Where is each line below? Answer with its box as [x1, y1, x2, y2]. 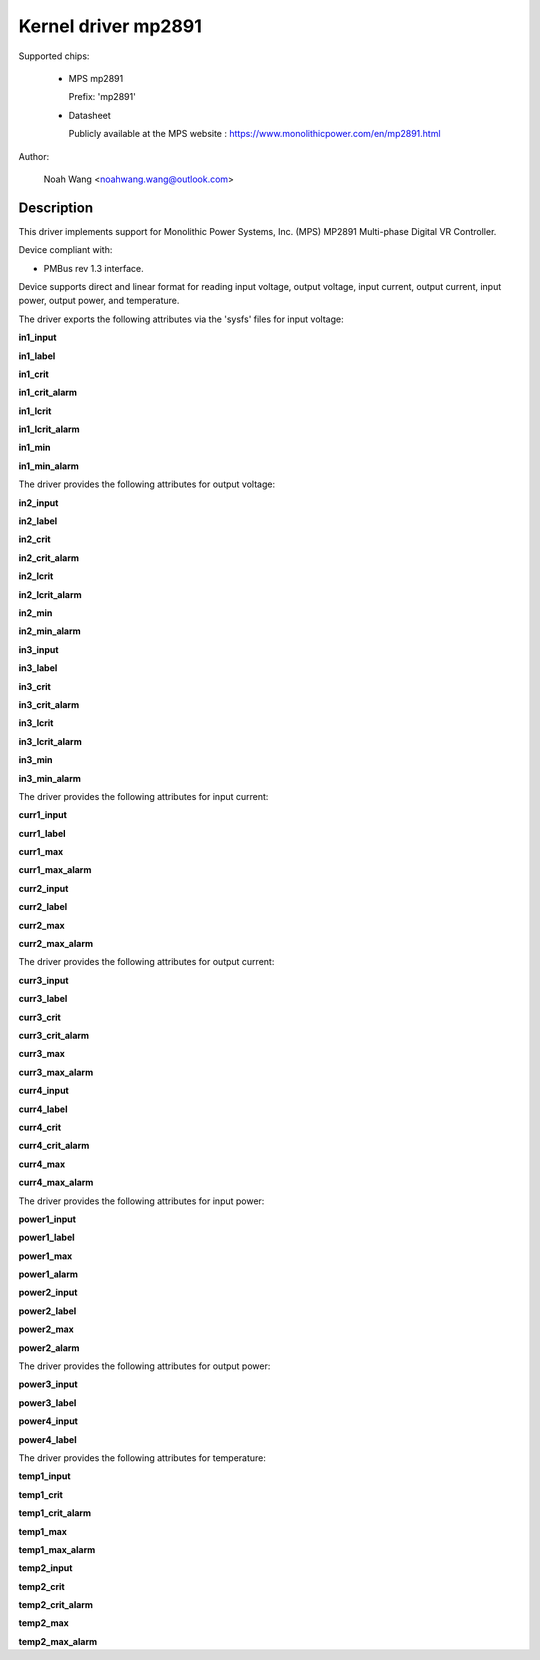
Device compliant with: [18, 244, 113, 256]
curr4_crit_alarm [18, 1140, 90, 1152]
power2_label [18, 1305, 77, 1317]
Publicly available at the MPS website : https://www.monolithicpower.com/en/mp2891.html [68, 128, 441, 140]
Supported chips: [18, 50, 90, 62]
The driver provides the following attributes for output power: [18, 1360, 271, 1372]
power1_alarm [18, 1268, 79, 1280]
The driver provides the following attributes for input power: [18, 1195, 265, 1207]
